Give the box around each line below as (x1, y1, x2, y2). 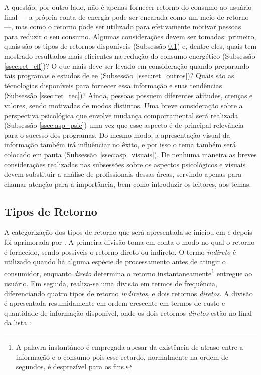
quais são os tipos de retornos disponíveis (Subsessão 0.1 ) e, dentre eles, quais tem (4, 41, 257, 51)
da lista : (4, 317, 31, 328)
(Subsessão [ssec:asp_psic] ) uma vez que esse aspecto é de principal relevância (4, 120, 244, 130)
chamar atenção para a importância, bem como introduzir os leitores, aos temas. (4, 178, 251, 189)
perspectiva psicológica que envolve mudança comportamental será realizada (4, 110, 238, 120)
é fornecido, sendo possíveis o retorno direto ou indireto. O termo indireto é (4, 246, 236, 257)
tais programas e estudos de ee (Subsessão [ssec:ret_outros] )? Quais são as (4, 70, 234, 81)
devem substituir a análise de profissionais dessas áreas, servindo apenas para (4, 169, 242, 179)
